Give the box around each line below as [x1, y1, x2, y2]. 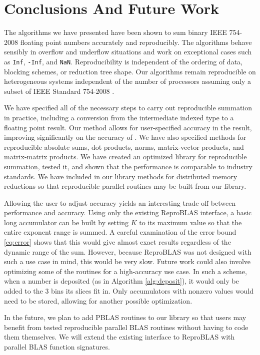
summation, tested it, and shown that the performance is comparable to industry [4, 161, 252, 171]
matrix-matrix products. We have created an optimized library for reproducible [4, 151, 247, 162]
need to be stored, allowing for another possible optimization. [4, 295, 192, 306]
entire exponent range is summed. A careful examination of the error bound [4, 227, 236, 237]
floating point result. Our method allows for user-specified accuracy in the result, [4, 122, 252, 132]
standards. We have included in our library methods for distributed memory [4, 171, 237, 181]
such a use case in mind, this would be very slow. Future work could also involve [4, 256, 251, 267]
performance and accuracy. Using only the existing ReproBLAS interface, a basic [4, 207, 252, 218]
